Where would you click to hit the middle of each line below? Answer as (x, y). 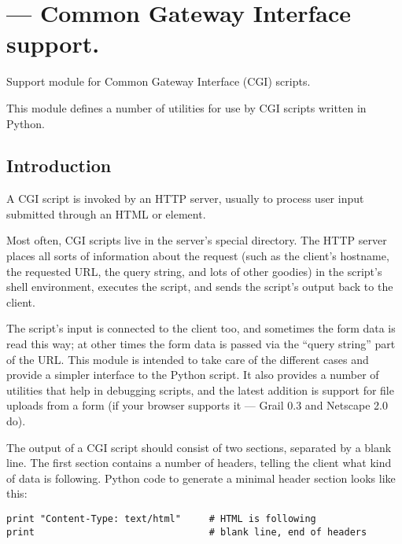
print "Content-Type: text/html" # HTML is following (161, 518)
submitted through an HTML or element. (106, 213)
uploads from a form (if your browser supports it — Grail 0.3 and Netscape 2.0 (197, 405)
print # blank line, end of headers (187, 532)
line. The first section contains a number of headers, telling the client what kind (199, 463)
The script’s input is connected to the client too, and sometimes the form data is (201, 328)
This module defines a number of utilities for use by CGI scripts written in (186, 107)
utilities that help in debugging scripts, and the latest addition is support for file (200, 390)
